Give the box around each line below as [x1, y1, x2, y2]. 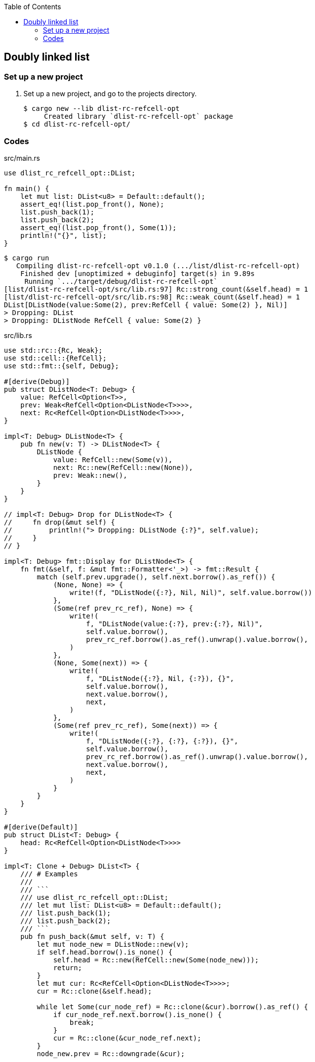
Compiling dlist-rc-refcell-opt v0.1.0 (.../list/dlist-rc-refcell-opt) [16, 261, 300, 270]
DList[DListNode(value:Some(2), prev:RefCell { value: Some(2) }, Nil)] [4, 300, 288, 309]
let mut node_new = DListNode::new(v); [37, 940, 189, 948]
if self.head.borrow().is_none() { [37, 948, 173, 956]
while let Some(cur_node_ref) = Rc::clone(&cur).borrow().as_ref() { [37, 1002, 308, 1011]
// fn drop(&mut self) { [4, 518, 115, 526]
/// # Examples [20, 870, 78, 878]
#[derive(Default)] [4, 823, 78, 831]
